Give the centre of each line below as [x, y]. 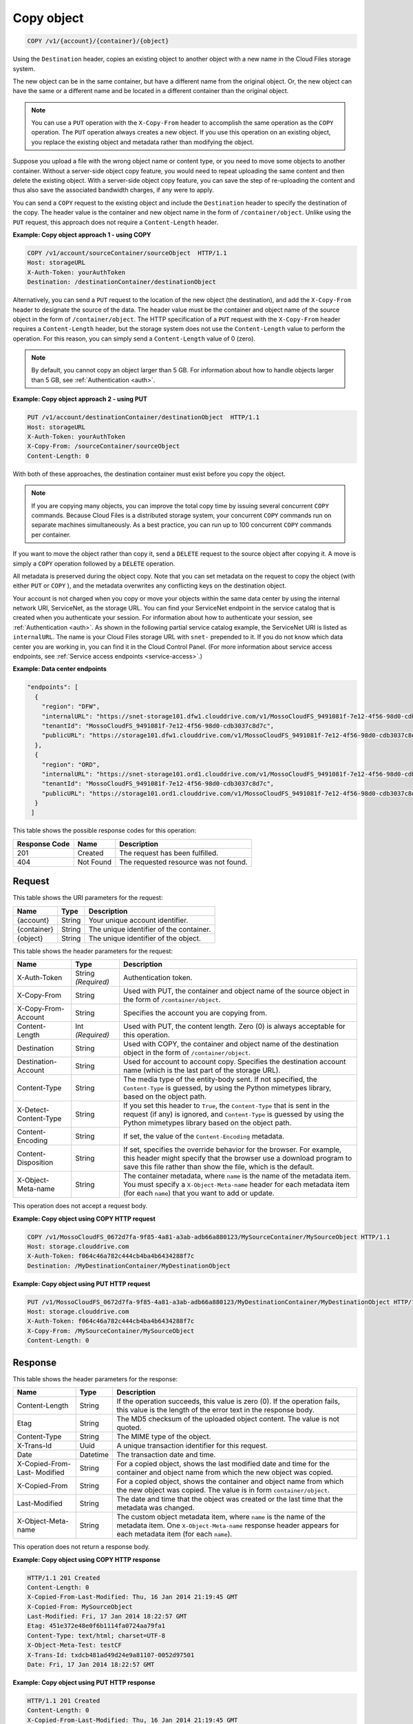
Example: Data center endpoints [60, 669]
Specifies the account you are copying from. [195, 1013]
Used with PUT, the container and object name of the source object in [236, 991]
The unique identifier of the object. [145, 938]
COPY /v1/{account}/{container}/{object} [98, 41]
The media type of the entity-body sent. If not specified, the [220, 1079]
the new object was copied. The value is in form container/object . [223, 1490]
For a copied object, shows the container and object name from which [230, 1481]
